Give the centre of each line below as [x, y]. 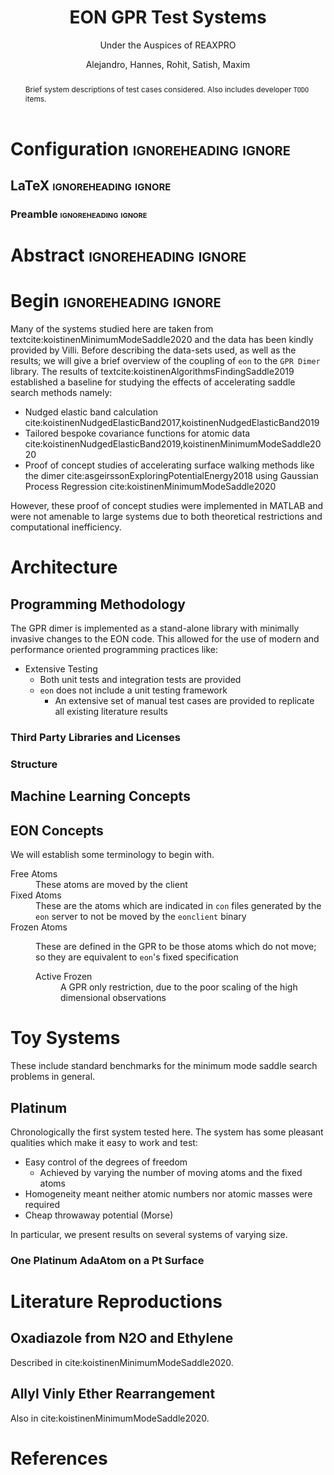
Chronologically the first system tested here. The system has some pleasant [167, 1132]
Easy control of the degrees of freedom [106, 1162]
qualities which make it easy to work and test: [104, 1142]
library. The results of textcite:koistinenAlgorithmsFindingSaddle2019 [152, 372]
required [42, 1204]
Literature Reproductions [116, 1302]
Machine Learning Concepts [100, 796]
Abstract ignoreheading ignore [128, 255]
